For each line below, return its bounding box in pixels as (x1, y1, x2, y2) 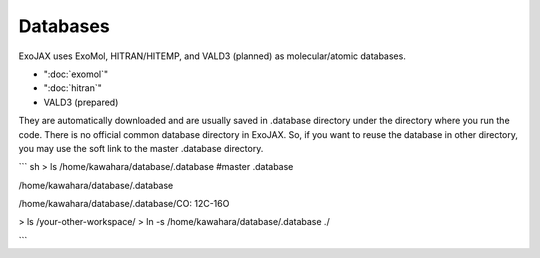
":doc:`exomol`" (43, 68, 109, 80)
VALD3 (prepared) (43, 96, 119, 108)
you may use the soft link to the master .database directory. (18, 142, 264, 154)
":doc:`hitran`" (43, 82, 102, 94)
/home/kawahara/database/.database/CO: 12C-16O (18, 198, 230, 210)
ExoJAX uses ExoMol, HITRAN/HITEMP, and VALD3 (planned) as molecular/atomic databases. (18, 50, 407, 62)
